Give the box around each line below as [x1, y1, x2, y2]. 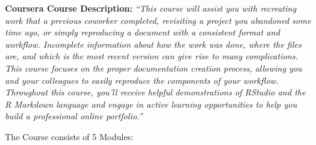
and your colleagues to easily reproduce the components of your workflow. [5, 73, 279, 86]
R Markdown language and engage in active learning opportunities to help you [5, 97, 297, 110]
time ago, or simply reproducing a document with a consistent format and [5, 26, 280, 39]
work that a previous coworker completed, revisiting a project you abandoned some [5, 13, 311, 26]
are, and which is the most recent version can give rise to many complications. [5, 50, 298, 62]
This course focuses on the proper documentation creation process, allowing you [5, 61, 303, 74]
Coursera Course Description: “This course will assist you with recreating [5, 2, 296, 14]
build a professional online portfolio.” [5, 110, 143, 122]
